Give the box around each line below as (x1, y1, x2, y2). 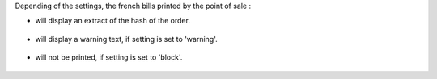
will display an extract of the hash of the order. (35, 16, 190, 26)
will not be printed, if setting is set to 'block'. (35, 52, 183, 62)
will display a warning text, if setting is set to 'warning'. (35, 34, 218, 44)
